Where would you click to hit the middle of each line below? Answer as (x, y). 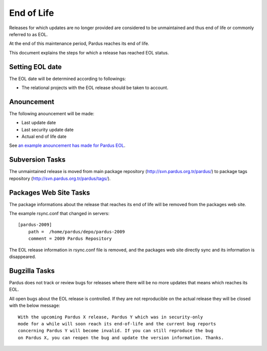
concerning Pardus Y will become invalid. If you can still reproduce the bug (116, 331)
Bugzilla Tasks (32, 271)
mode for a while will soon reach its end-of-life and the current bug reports (117, 324)
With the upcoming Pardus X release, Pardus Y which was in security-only (111, 317)
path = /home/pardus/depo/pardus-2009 (76, 232)
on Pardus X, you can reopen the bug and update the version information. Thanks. (121, 338)
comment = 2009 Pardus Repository (70, 239)
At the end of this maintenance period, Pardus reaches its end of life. (79, 44)
